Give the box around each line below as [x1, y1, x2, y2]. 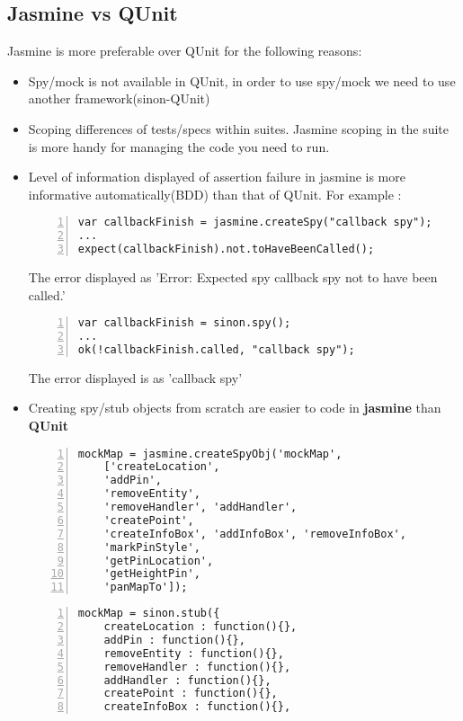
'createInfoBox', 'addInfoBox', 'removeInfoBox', [103, 527, 406, 540]
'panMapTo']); [103, 581, 188, 594]
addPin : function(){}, [103, 633, 245, 646]
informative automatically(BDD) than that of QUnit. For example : [28, 184, 402, 203]
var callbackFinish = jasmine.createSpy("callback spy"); [77, 216, 432, 229]
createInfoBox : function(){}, [103, 700, 291, 714]
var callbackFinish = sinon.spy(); [77, 316, 291, 330]
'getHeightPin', [103, 567, 200, 581]
